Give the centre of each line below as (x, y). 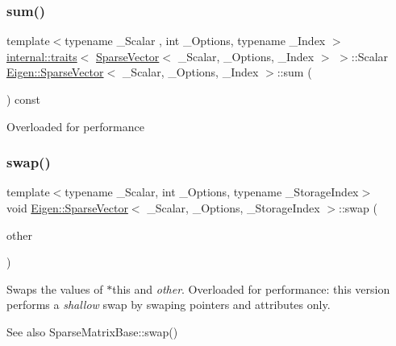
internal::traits (42, 56)
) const (24, 99)
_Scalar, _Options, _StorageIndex (233, 208)
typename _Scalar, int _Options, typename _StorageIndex (212, 192)
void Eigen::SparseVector (67, 208)
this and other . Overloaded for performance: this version (251, 288)
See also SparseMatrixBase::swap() (92, 331)
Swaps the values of (55, 288)
